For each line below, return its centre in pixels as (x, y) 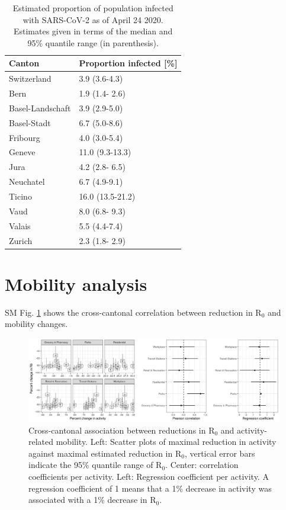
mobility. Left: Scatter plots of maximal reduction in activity (166, 442)
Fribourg (25, 137)
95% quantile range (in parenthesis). (93, 42)
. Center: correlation (202, 465)
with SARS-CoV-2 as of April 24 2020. (93, 19)
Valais (20, 225)
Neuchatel (27, 182)
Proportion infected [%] (128, 63)
